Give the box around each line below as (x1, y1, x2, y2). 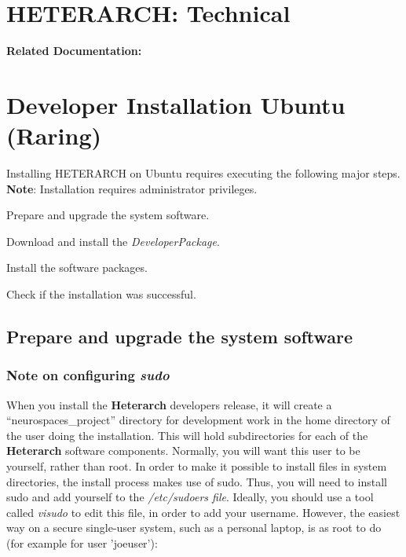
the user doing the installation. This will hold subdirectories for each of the (6, 427, 368, 443)
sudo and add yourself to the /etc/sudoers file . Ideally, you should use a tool (6, 489, 374, 505)
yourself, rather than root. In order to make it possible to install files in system (6, 457, 387, 474)
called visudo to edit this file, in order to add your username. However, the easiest (6, 504, 401, 520)
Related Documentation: (6, 42, 142, 59)
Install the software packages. (6, 259, 148, 276)
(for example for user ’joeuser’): (6, 534, 158, 551)
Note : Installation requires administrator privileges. (6, 180, 258, 196)
